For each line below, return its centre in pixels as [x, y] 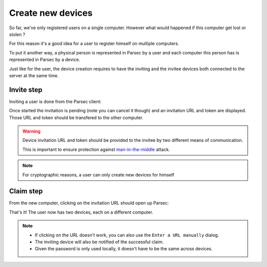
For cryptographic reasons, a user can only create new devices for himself [98, 175]
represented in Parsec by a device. [44, 60]
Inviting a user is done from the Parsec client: [55, 101]
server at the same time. [34, 75]
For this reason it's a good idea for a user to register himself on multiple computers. [94, 44]
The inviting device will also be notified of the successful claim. [99, 242]
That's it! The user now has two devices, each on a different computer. [81, 212]
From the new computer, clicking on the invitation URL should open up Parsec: [89, 203]
